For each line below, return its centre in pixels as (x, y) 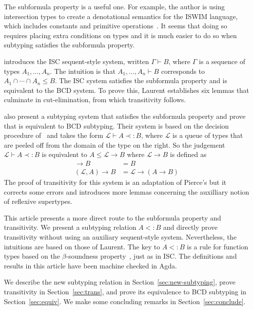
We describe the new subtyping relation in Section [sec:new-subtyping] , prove (120, 282)
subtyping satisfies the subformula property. (69, 45)
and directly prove (190, 227)
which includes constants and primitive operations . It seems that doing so (116, 26)
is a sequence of (222, 61)
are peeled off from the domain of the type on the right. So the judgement (115, 144)
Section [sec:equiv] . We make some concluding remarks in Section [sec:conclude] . (125, 301)
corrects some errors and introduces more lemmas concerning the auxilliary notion (127, 191)
